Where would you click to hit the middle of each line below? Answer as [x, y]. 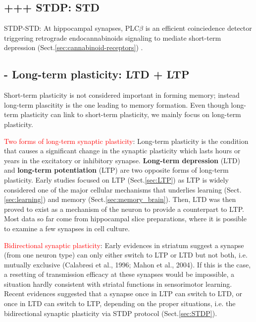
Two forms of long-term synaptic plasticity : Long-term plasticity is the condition [126, 141]
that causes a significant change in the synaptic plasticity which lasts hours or [122, 151]
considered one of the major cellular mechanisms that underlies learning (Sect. [123, 189]
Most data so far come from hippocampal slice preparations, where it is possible [125, 219]
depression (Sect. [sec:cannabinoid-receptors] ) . [74, 47]
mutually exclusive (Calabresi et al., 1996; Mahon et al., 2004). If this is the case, [128, 264]
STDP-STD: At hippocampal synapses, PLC [72, 28]
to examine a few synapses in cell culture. [67, 228]
